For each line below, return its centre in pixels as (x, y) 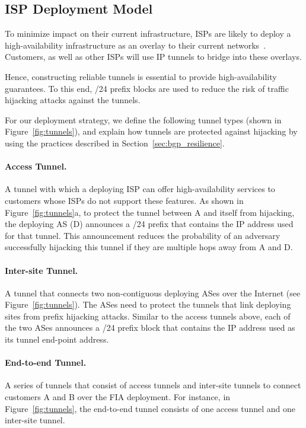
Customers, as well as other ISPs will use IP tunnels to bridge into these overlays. (153, 57)
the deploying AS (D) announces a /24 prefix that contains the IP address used (149, 224)
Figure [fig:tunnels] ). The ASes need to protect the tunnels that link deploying (148, 304)
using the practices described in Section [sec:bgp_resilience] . (115, 143)
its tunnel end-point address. (57, 339)
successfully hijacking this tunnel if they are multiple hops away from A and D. (149, 247)
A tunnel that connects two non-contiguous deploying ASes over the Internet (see (153, 293)
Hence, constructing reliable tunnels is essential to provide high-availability (141, 76)
